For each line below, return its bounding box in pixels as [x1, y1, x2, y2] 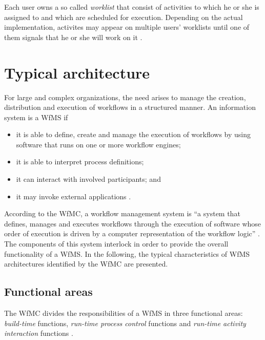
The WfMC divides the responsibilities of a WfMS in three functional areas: [4, 308, 243, 318]
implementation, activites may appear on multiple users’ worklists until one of [4, 22, 250, 32]
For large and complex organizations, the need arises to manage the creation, [4, 91, 246, 102]
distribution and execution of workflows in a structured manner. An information [4, 102, 256, 112]
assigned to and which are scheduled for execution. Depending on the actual [4, 11, 243, 22]
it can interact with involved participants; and [16, 174, 161, 184]
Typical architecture [4, 62, 150, 83]
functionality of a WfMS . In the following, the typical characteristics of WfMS [4, 248, 250, 259]
